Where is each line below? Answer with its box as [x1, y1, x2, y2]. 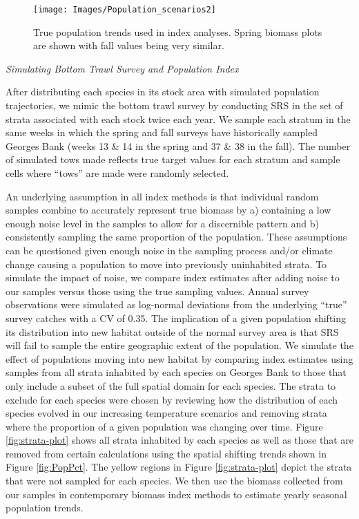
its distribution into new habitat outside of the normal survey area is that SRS [6, 324, 339, 339]
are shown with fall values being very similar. [33, 38, 224, 53]
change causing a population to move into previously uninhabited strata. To [6, 256, 327, 271]
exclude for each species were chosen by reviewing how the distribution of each [6, 392, 338, 406]
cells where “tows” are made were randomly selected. [6, 166, 229, 180]
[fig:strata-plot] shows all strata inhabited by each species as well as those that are [6, 433, 353, 447]
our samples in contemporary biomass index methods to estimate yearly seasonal [6, 487, 347, 501]
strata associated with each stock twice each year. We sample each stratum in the [6, 111, 351, 126]
